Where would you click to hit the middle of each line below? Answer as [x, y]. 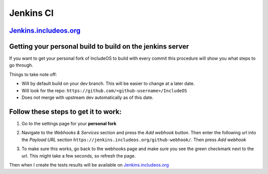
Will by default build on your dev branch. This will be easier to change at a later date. [108, 84]
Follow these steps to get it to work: [65, 112]
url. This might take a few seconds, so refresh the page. [79, 156]
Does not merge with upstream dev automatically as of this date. [88, 97]
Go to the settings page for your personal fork [69, 123]
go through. [21, 65]
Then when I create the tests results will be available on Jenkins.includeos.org [89, 165]
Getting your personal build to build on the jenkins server [99, 46]
